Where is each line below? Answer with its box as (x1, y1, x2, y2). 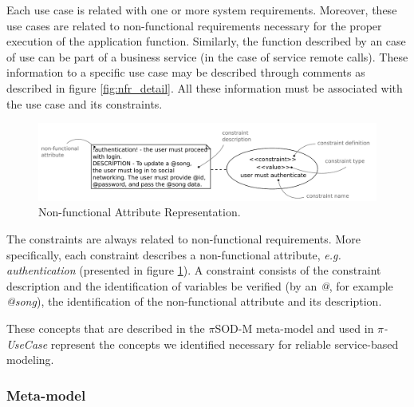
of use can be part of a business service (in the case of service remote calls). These (6, 48, 408, 65)
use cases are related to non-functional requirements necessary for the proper (6, 17, 382, 34)
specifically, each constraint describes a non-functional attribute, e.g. (6, 246, 341, 263)
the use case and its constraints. (6, 95, 163, 112)
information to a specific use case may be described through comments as (6, 64, 365, 81)
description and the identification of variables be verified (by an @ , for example (6, 277, 393, 294)
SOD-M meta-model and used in (215, 320, 374, 337)
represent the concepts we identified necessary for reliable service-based (50, 335, 399, 352)
